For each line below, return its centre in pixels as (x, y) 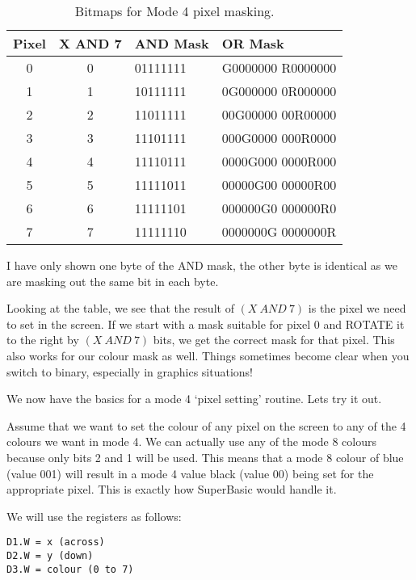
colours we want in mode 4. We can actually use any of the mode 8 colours (191, 441)
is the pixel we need (357, 308)
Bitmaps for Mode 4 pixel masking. (174, 11)
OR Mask (253, 43)
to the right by (43, 340)
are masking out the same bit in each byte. (113, 281)
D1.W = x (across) (56, 542)
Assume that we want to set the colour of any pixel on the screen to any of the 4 (206, 425)
